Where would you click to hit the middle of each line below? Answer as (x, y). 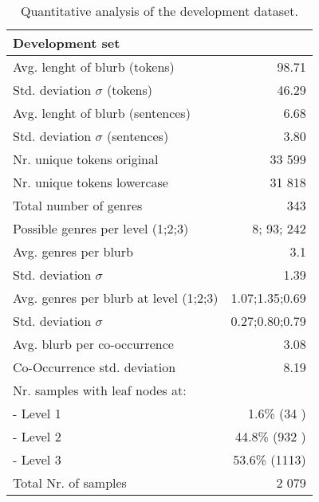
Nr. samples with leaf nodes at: (100, 390)
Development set (67, 43)
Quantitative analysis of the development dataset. (159, 11)
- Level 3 (37, 459)
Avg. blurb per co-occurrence (93, 344)
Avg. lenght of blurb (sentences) (102, 113)
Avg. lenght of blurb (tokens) (94, 67)
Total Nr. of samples (70, 482)
